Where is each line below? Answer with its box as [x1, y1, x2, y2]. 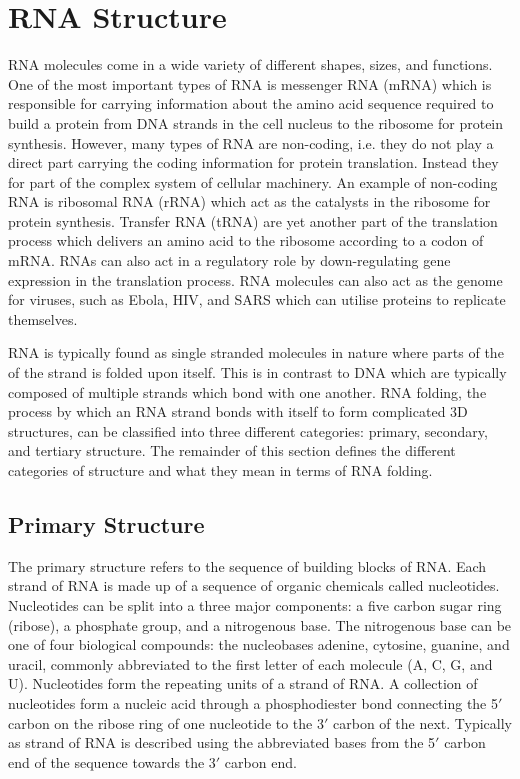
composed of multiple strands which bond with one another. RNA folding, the [8, 381, 487, 402]
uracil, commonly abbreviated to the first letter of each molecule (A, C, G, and [8, 653, 493, 674]
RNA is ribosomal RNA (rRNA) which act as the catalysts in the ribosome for [8, 191, 491, 212]
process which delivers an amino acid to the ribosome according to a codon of [8, 230, 484, 251]
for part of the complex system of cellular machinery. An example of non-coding [8, 171, 498, 192]
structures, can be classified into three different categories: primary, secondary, [8, 420, 488, 441]
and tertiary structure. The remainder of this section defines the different [8, 440, 456, 461]
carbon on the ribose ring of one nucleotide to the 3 [8, 712, 324, 733]
